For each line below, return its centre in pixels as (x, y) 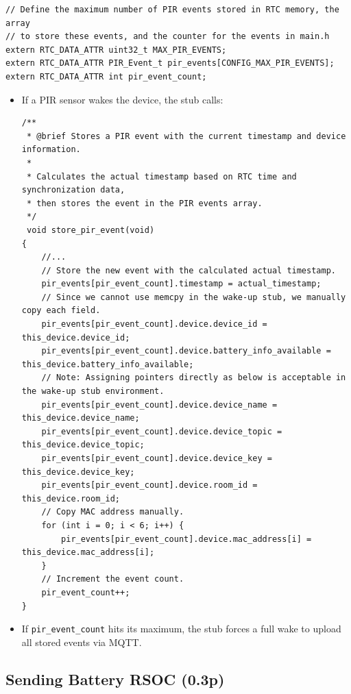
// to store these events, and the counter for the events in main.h (168, 37)
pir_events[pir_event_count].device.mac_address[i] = (186, 539)
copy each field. (61, 311)
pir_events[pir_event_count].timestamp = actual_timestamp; (181, 284)
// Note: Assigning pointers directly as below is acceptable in (194, 378)
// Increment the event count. (113, 579)
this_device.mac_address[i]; (88, 553)
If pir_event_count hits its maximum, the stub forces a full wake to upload (181, 629)
